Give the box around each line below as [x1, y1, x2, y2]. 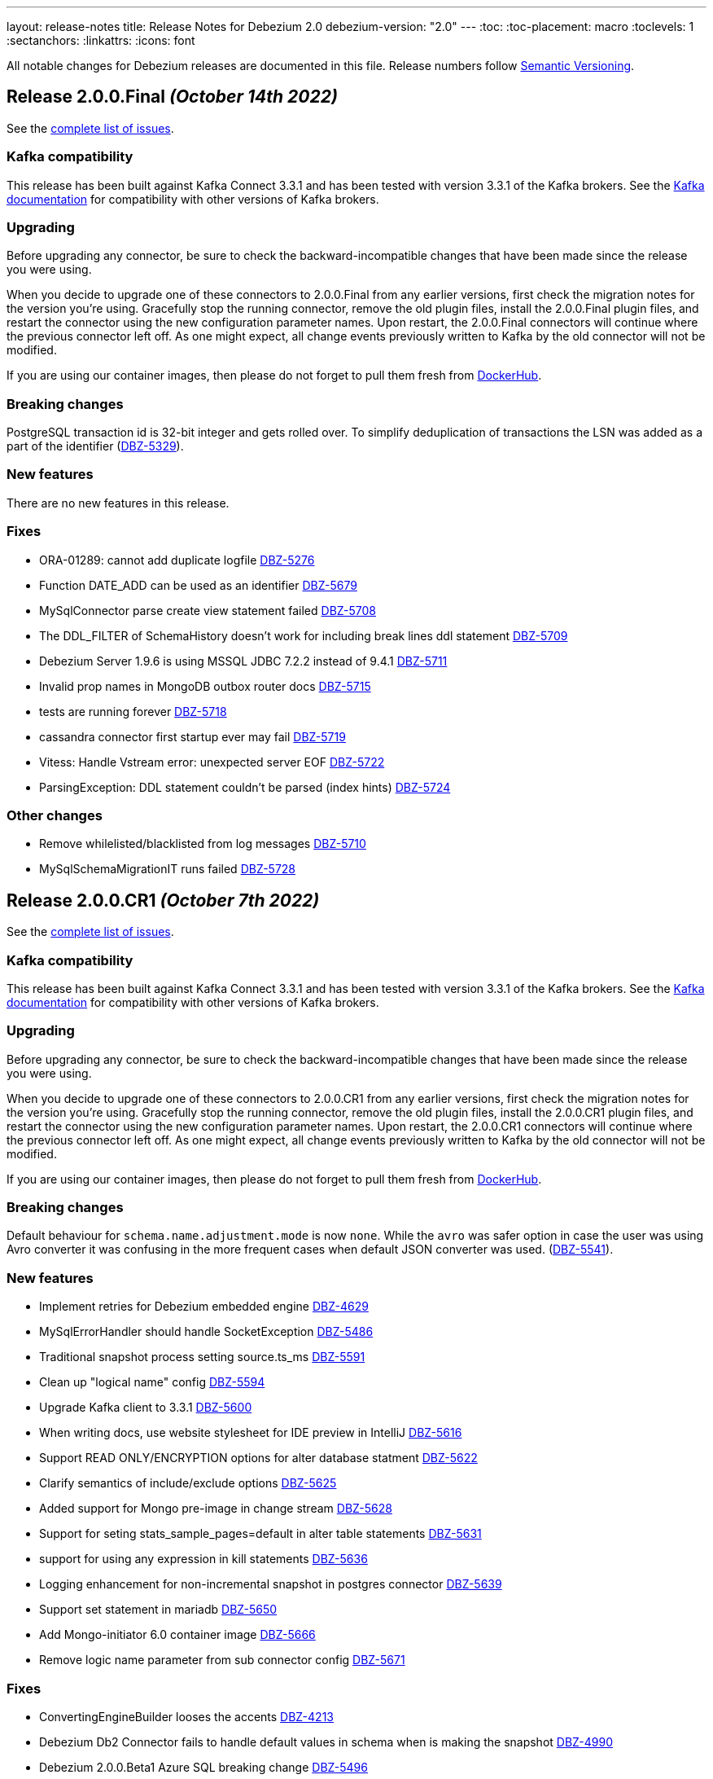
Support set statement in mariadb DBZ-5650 [39, 1602, 278, 1617]
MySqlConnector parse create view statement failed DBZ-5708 [39, 603, 376, 617]
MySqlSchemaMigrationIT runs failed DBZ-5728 [39, 862, 296, 876]
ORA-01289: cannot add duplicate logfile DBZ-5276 [39, 552, 315, 567]
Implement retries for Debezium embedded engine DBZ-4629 [39, 1299, 369, 1314]
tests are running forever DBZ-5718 [39, 704, 227, 718]
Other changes [7, 806, 103, 824]
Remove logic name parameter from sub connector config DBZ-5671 [39, 1653, 405, 1667]
